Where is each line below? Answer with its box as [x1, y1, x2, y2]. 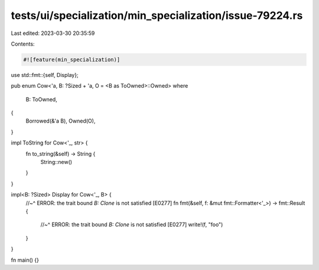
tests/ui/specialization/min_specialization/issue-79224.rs [11, 9, 303, 22]
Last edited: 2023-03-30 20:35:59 [11, 30, 95, 37]
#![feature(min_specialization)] [23, 56, 121, 63]
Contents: [11, 40, 35, 47]
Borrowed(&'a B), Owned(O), [25, 117, 96, 124]
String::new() [40, 159, 73, 166]
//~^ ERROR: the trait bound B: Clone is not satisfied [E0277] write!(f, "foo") [40, 221, 223, 228]
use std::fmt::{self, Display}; [11, 71, 79, 78]
